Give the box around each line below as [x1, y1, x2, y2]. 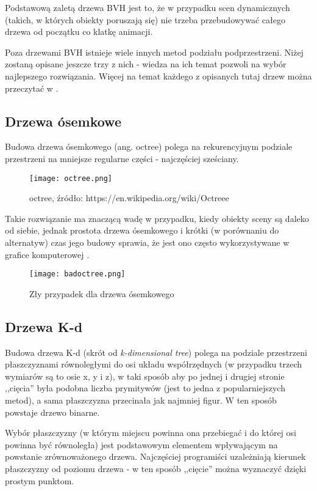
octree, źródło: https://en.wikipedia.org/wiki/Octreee [29, 191, 229, 204]
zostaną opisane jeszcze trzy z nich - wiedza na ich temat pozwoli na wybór [5, 57, 287, 70]
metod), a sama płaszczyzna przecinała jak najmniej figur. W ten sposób [5, 394, 277, 406]
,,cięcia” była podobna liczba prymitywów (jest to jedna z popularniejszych [5, 382, 285, 394]
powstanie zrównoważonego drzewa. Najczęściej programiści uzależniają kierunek [5, 450, 306, 463]
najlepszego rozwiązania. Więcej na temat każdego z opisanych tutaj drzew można [5, 69, 312, 82]
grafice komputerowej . [5, 248, 90, 260]
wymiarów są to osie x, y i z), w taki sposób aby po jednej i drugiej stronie [5, 369, 285, 382]
